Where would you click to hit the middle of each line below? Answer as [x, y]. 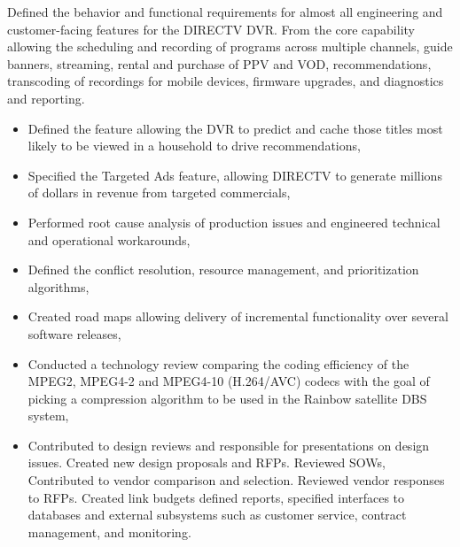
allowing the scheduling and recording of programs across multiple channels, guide [230, 46]
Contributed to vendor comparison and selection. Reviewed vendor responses [236, 480]
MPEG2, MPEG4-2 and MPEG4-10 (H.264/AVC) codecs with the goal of [229, 381]
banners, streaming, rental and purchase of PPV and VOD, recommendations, [219, 63]
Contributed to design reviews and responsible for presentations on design [229, 445]
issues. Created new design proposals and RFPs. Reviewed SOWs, [207, 462]
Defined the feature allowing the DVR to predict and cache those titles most [235, 128]
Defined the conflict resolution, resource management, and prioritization [223, 270]
